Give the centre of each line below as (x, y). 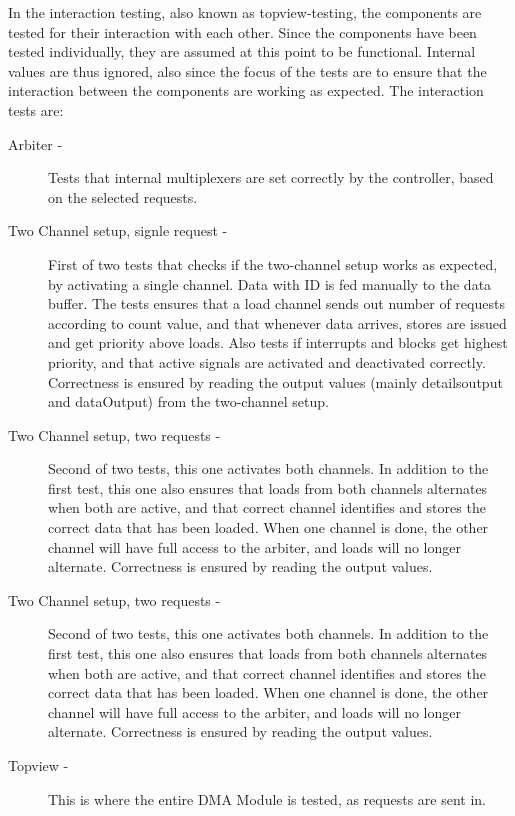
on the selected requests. (123, 196)
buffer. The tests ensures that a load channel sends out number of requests (276, 303)
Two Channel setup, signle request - (118, 230)
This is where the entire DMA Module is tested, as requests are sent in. (267, 798)
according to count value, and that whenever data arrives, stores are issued (277, 322)
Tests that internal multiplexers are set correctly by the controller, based (271, 177)
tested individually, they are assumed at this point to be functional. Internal (242, 51)
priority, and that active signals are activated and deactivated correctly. (267, 361)
